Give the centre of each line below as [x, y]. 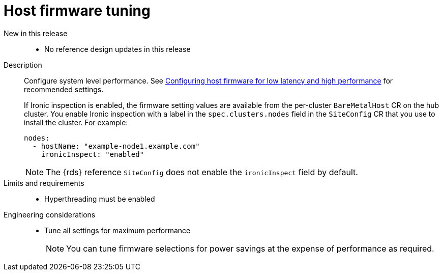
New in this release [36, 33]
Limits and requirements [44, 183]
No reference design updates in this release [117, 49]
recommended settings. [64, 89]
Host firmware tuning [77, 11]
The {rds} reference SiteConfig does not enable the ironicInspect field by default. [202, 172]
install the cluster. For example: [76, 122]
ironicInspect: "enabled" [93, 154]
